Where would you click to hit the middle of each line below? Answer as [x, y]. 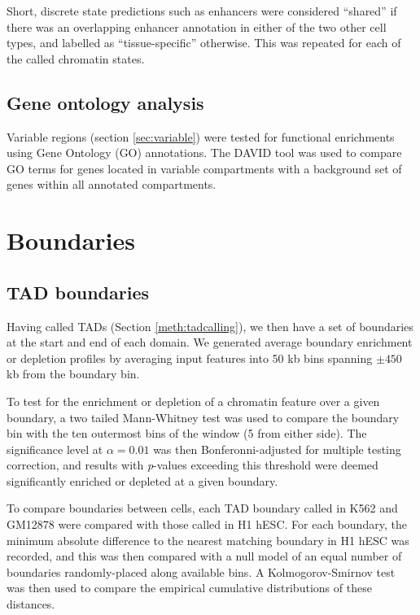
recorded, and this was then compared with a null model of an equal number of [204, 556]
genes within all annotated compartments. [112, 184]
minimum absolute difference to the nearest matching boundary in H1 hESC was [208, 540]
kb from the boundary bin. [73, 374]
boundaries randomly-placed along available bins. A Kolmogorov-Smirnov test [201, 571]
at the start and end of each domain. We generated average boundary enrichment [210, 342]
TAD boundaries [78, 292]
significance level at [55, 449]
